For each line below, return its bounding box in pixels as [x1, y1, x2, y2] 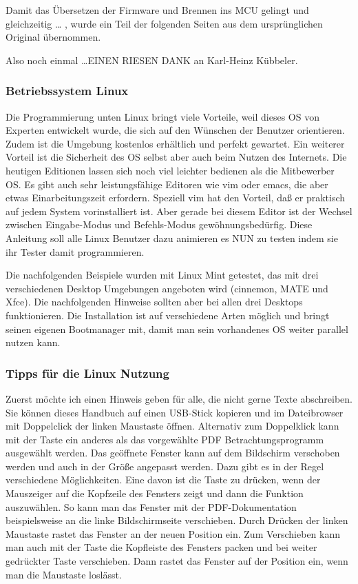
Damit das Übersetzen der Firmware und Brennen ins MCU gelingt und [6, 3, 309, 17]
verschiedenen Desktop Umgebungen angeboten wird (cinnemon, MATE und [6, 281, 328, 295]
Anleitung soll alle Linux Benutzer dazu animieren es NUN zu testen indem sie [6, 230, 338, 245]
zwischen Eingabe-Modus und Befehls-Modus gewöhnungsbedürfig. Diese [6, 217, 313, 232]
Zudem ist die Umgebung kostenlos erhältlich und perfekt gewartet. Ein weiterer [6, 136, 345, 150]
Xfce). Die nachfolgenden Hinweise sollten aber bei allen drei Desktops [6, 294, 303, 309]
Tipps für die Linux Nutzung [6, 364, 169, 381]
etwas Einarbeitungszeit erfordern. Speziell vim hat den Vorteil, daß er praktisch [6, 190, 346, 205]
